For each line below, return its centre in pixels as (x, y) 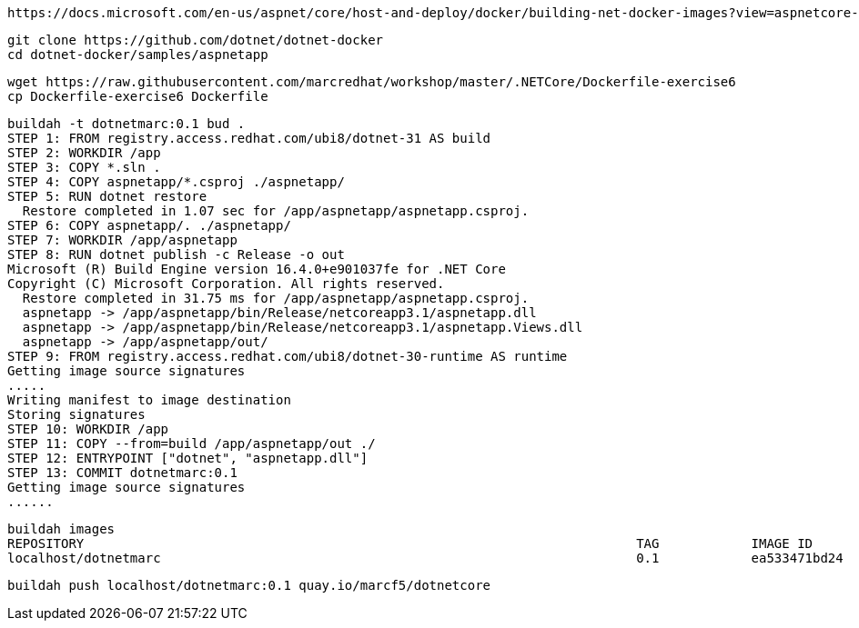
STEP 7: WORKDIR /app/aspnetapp (122, 240)
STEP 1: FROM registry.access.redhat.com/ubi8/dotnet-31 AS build (249, 138)
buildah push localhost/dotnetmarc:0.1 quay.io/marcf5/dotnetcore (249, 585)
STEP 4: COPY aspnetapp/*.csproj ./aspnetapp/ (176, 182)
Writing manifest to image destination (149, 400)
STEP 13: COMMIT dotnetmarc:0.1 (122, 473)
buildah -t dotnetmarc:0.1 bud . (126, 124)
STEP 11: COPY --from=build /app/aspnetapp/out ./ (192, 444)
